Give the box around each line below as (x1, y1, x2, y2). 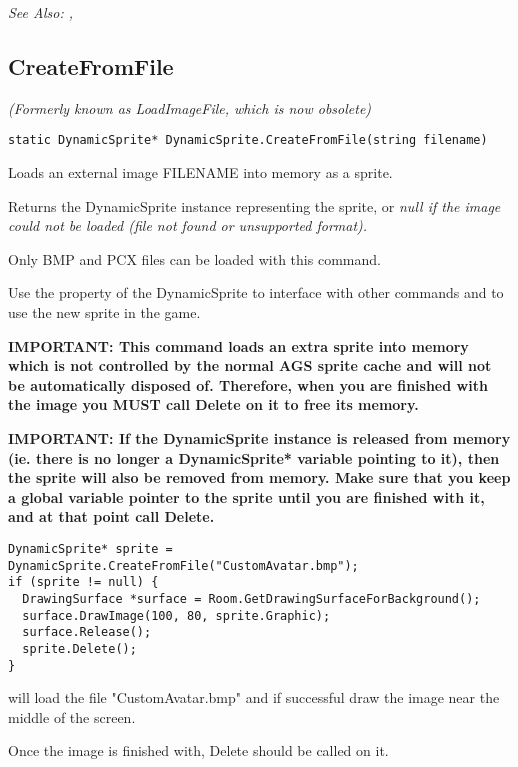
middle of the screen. (8, 706, 136, 727)
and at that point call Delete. (8, 506, 215, 527)
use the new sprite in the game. (8, 302, 201, 323)
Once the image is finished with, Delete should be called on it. (8, 740, 389, 761)
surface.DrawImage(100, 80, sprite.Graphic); (22, 608, 331, 623)
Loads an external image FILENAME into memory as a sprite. (8, 162, 393, 183)
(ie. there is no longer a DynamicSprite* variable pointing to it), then (8, 447, 500, 468)
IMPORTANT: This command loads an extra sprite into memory (8, 335, 469, 356)
